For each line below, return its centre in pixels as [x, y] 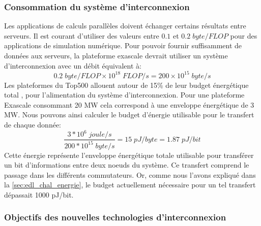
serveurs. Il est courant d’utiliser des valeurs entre [82, 35]
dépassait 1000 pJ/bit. [39, 194]
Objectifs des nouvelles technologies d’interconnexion [115, 217]
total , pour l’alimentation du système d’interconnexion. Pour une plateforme [124, 95]
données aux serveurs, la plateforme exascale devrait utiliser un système [116, 55]
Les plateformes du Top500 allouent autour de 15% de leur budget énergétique [126, 85]
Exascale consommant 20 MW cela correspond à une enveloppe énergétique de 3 [129, 104]
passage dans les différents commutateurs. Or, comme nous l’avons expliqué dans [130, 174]
